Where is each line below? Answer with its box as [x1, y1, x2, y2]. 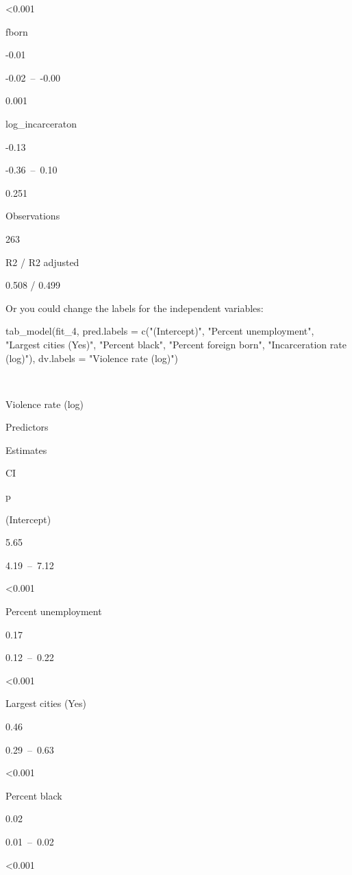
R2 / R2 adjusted [5, 254, 79, 269]
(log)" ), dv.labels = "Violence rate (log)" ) [5, 350, 178, 365]
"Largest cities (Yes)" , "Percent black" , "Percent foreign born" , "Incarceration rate [5, 337, 347, 351]
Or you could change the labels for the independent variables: [5, 300, 264, 315]
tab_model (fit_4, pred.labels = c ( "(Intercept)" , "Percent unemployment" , [5, 324, 314, 338]
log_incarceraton [5, 116, 77, 130]
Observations [5, 208, 60, 223]
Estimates [5, 442, 47, 457]
